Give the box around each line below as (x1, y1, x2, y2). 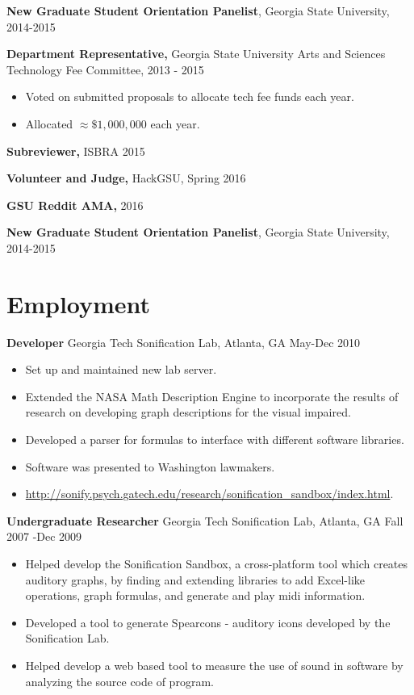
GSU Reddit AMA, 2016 (6, 196, 144, 213)
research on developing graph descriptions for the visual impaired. (25, 404, 351, 421)
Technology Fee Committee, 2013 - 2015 (6, 61, 204, 77)
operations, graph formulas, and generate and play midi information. (25, 587, 366, 604)
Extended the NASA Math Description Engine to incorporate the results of (25, 387, 399, 404)
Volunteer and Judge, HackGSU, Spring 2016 (6, 170, 246, 186)
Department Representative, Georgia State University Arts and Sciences (6, 45, 386, 62)
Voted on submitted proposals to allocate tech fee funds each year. (25, 88, 354, 105)
